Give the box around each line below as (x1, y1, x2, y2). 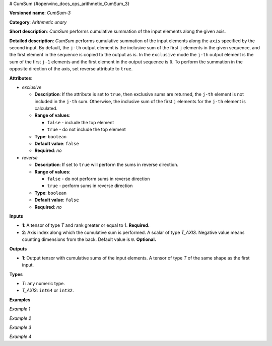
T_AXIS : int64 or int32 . (22, 287, 74, 294)
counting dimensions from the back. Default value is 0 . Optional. (22, 236, 156, 242)
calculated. (34, 106, 58, 112)
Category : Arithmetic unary (9, 19, 67, 25)
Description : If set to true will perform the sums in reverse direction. (34, 161, 179, 168)
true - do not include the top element (47, 126, 126, 133)
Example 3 (9, 324, 32, 330)
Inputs (9, 213, 24, 219)
